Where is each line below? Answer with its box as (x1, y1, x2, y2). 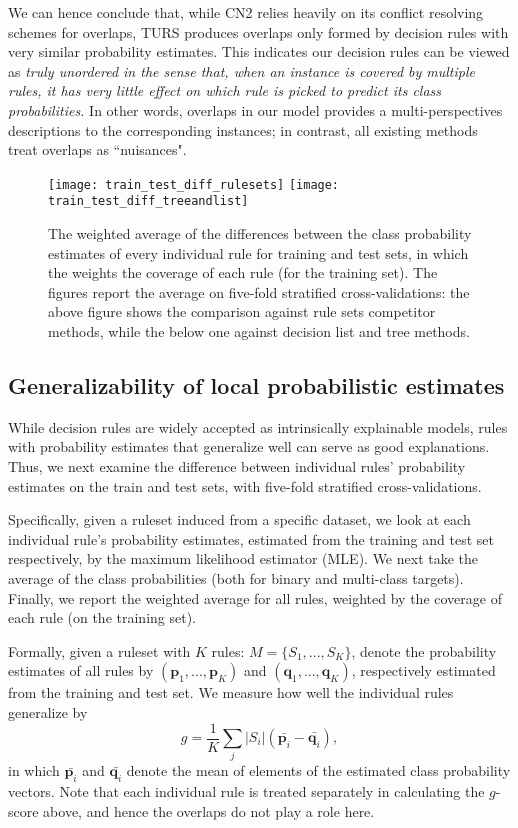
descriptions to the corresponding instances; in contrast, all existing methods (8, 119, 478, 140)
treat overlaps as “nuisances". (8, 139, 187, 160)
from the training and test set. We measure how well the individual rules (8, 682, 454, 703)
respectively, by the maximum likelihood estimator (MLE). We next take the (8, 548, 479, 569)
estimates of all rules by (8, 660, 154, 681)
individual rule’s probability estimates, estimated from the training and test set (8, 528, 494, 549)
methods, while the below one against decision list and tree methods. (48, 321, 470, 342)
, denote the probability (351, 640, 497, 661)
